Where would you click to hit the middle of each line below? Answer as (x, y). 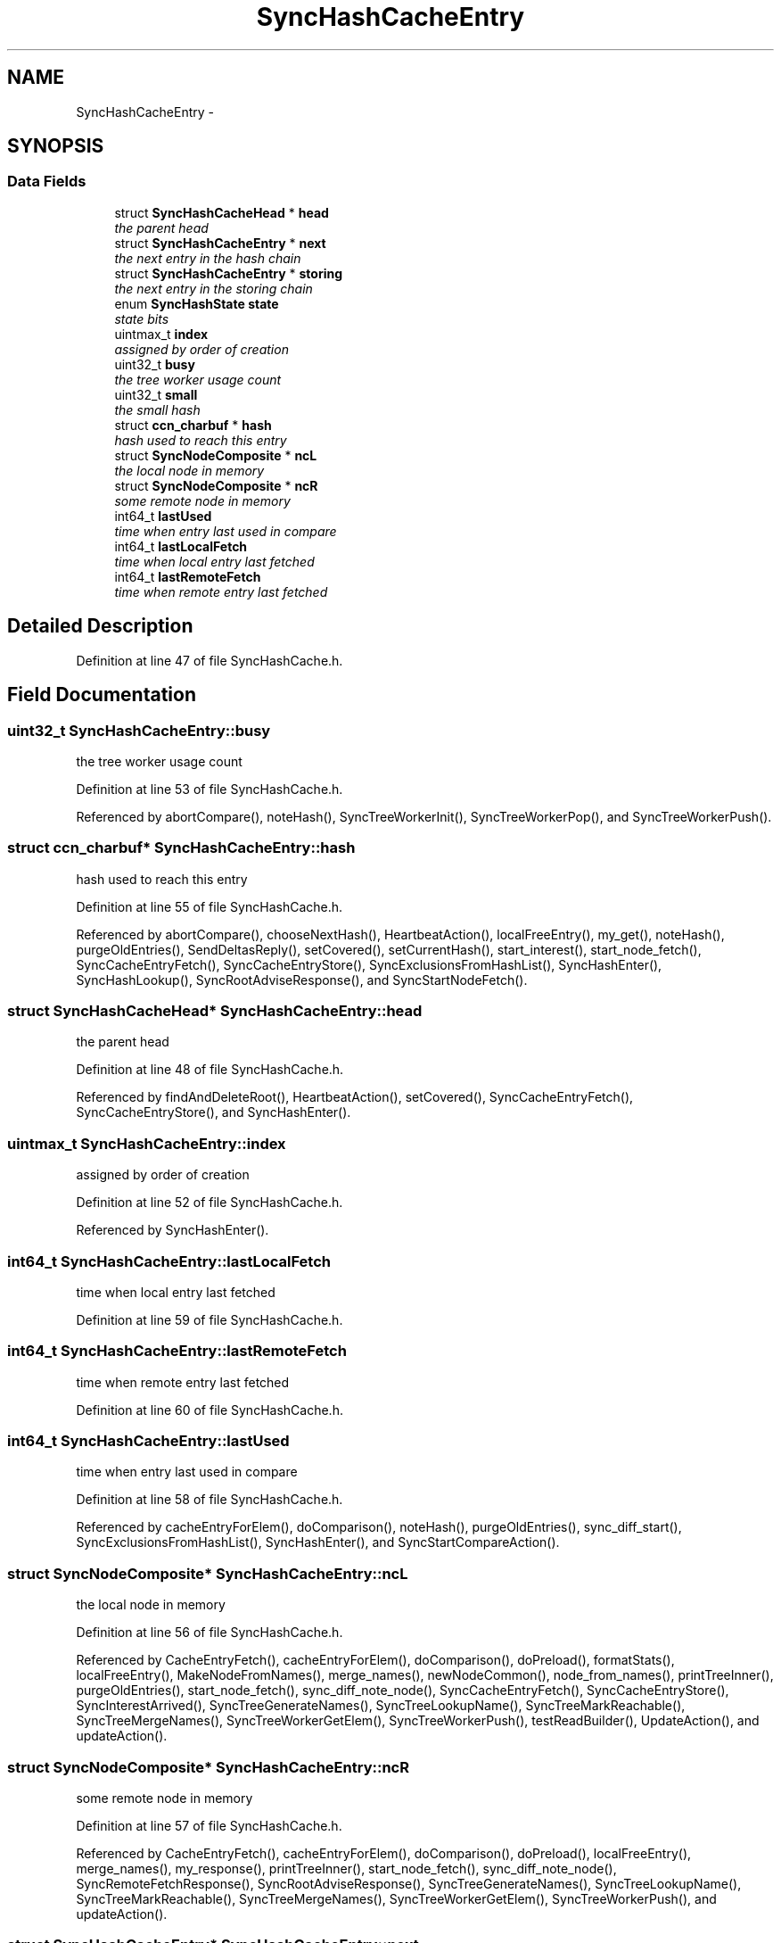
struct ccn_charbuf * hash (193, 425)
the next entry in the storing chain (214, 288)
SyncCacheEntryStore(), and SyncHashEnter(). (214, 1112)
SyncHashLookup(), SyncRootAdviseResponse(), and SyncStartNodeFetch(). (302, 980)
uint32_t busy (155, 364)
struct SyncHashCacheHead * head (222, 212)
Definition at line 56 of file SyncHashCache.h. (210, 1633)
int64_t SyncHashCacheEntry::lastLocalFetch (169, 1261)
